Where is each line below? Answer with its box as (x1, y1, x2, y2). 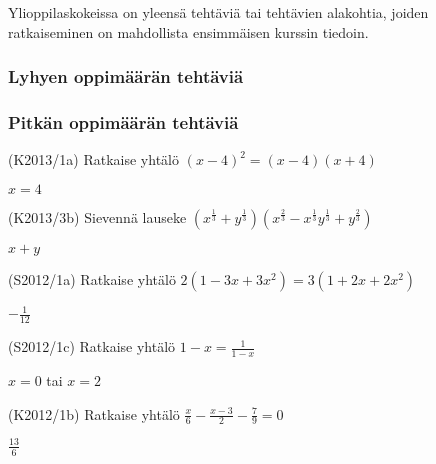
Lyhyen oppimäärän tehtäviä (8, 64, 244, 89)
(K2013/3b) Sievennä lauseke (8, 206, 187, 227)
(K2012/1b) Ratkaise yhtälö (8, 403, 180, 424)
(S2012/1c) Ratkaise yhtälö (8, 336, 176, 357)
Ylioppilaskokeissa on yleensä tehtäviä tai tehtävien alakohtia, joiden (8, 2, 429, 22)
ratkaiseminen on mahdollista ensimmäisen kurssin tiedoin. (8, 21, 369, 42)
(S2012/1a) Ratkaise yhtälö (8, 268, 176, 289)
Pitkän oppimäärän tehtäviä (8, 109, 239, 134)
